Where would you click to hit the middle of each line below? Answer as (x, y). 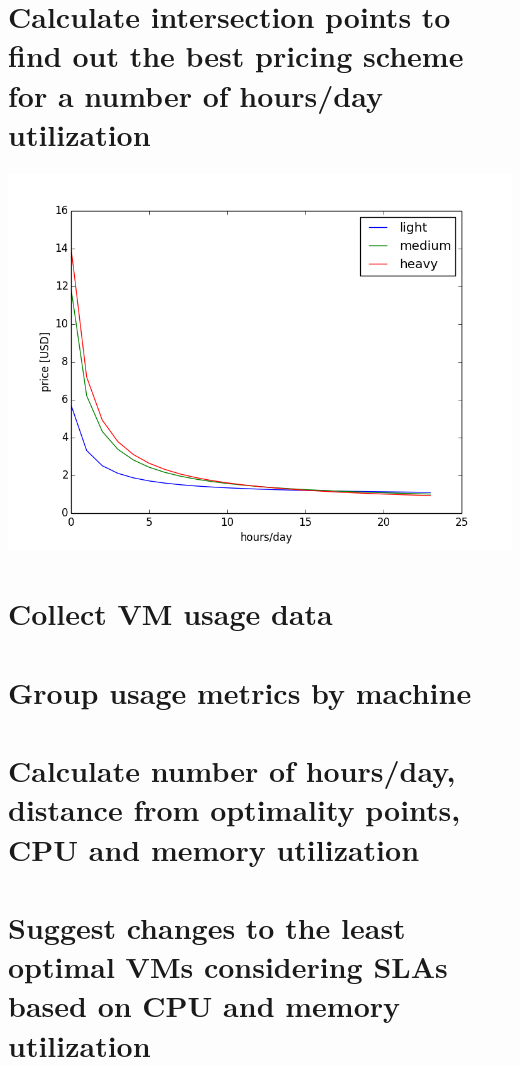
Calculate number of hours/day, (232, 770)
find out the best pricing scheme (236, 55)
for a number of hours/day (195, 94)
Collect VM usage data (170, 613)
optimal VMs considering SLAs (228, 966)
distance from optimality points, (234, 809)
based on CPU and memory (204, 1005)
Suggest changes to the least (207, 926)
